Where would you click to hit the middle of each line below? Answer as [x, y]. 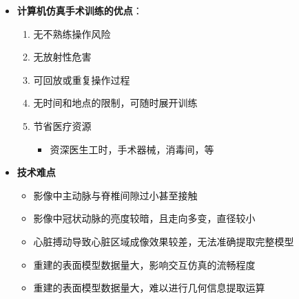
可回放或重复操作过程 [82, 79]
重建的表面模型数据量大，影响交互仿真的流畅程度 [144, 264]
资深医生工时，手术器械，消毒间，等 [132, 149]
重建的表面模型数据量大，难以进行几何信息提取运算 [149, 288]
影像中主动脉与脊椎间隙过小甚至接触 [115, 195]
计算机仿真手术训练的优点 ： [80, 10]
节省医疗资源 [62, 125]
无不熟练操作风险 [72, 33]
